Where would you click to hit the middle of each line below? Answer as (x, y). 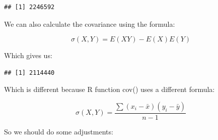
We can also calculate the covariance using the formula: (90, 24)
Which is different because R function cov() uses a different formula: (110, 89)
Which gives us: (28, 55)
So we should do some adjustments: (59, 131)
